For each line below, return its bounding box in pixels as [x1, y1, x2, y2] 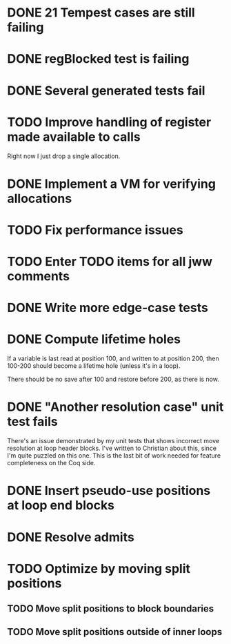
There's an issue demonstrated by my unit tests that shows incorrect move [7, 437, 219, 445]
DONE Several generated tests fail [7, 83, 205, 98]
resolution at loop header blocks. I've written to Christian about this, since [7, 444, 217, 453]
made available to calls [7, 129, 141, 144]
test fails [7, 414, 58, 429]
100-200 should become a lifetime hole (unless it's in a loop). [7, 362, 181, 370]
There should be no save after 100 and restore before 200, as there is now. [7, 375, 219, 384]
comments [7, 269, 70, 284]
